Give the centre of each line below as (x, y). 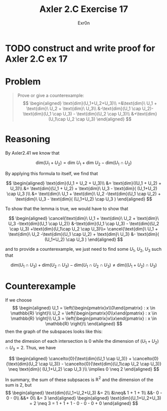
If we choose (18, 300)
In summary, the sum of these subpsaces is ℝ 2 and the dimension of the (79, 379)
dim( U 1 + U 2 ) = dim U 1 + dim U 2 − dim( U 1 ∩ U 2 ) (84, 163)
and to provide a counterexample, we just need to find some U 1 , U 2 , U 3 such (83, 250)
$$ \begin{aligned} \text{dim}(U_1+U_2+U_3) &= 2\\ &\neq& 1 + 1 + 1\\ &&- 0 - (84, 393)
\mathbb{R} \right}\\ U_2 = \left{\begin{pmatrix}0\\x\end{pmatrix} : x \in (84, 313)
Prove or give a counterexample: (51, 95)
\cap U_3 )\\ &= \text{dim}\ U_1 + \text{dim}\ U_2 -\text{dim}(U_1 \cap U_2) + (84, 194)
